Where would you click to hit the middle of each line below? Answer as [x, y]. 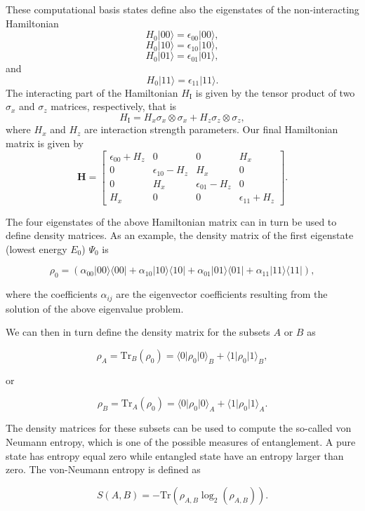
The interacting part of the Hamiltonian [92, 92]
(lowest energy [36, 248]
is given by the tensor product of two [275, 92]
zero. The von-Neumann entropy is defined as [103, 469]
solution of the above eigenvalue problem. [95, 308]
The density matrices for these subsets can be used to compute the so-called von [179, 428]
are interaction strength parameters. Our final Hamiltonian [211, 129]
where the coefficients [52, 294]
